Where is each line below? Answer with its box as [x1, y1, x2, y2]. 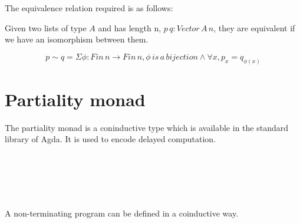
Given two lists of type [5, 21, 87, 34]
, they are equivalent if [213, 21, 295, 34]
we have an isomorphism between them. [5, 33, 149, 45]
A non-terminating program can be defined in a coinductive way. [5, 207, 239, 219]
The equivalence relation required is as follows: [5, 2, 173, 14]
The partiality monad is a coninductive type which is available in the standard [5, 121, 288, 133]
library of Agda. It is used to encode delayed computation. [5, 133, 216, 145]
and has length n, [98, 21, 161, 34]
